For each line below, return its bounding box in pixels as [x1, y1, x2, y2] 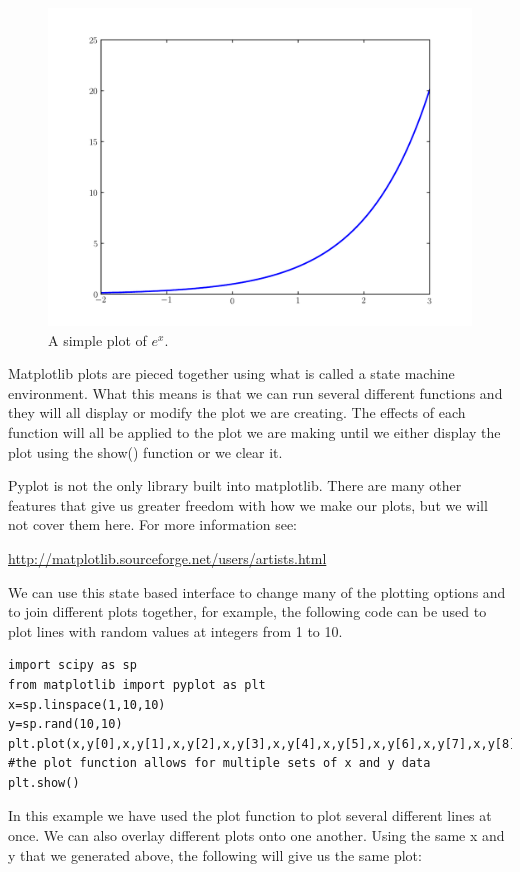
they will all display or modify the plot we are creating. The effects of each [8, 402, 466, 423]
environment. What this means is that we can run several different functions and [8, 382, 503, 403]
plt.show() [8, 775, 80, 790]
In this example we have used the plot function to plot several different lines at [8, 805, 492, 826]
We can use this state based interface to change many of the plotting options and [8, 581, 506, 602]
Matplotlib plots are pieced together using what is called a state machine [8, 363, 455, 384]
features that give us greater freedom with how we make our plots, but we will [8, 494, 488, 515]
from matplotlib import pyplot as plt [8, 677, 266, 692]
